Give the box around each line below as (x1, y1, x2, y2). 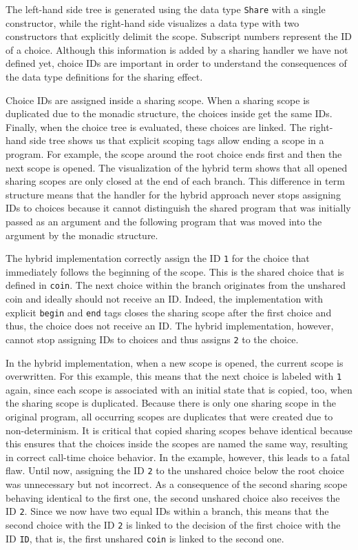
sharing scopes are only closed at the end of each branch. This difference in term (6, 174, 345, 188)
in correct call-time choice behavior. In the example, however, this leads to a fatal (6, 449, 350, 464)
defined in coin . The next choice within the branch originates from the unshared (6, 278, 346, 292)
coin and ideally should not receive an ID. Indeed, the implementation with (6, 292, 324, 306)
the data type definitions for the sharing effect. (6, 70, 203, 84)
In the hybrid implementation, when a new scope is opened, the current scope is (6, 355, 344, 369)
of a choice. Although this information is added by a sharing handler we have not (6, 42, 348, 57)
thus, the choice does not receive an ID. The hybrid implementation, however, (6, 318, 334, 333)
